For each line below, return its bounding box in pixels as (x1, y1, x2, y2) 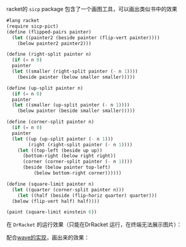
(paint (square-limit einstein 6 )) (6, 209, 97, 215)
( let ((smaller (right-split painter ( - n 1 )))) (12, 68, 138, 75)
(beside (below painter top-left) (22, 164, 111, 171)
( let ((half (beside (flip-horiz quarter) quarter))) (17, 192, 157, 199)
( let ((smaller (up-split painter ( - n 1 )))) (12, 102, 130, 108)
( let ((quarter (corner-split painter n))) (12, 186, 124, 193)
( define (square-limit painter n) (6, 181, 95, 187)
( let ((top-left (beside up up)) (17, 147, 103, 153)
